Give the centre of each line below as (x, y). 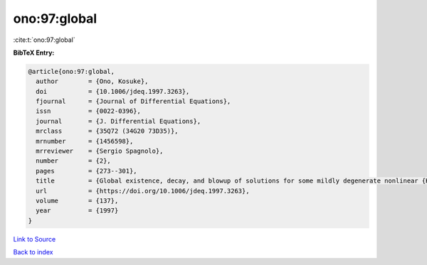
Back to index (33, 252)
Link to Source (35, 239)
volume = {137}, (77, 201)
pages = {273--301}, (87, 171)
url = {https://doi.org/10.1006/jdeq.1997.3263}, (143, 191)
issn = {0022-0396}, (89, 111)
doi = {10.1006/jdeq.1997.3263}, (113, 91)
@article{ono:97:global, (72, 71)
